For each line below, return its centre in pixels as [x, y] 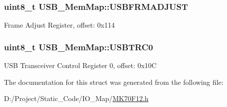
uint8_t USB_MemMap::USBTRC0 [79, 47]
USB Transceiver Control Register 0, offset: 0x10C [80, 65]
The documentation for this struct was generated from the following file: [114, 82]
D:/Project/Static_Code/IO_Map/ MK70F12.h [76, 98]
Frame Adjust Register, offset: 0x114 [59, 25]
